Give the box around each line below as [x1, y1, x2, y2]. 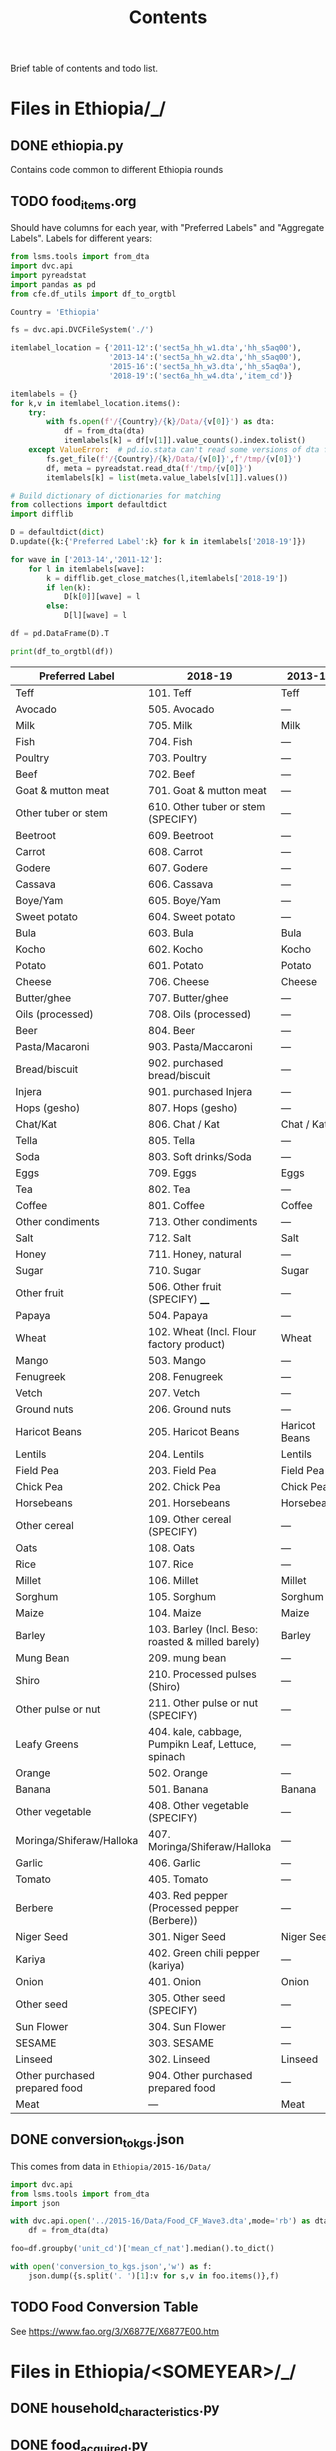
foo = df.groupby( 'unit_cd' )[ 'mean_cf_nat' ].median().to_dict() [10, 2244, 275, 2254]
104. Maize [148, 1606, 202, 1620]
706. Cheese [148, 974, 210, 988]
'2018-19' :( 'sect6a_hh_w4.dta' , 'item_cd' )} [108, 371, 293, 381]
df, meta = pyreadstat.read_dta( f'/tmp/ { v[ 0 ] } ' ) [46, 463, 253, 473]
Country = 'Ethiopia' [10, 307, 101, 317]
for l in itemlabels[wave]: [28, 564, 145, 574]
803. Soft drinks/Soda [148, 1149, 252, 1163]
